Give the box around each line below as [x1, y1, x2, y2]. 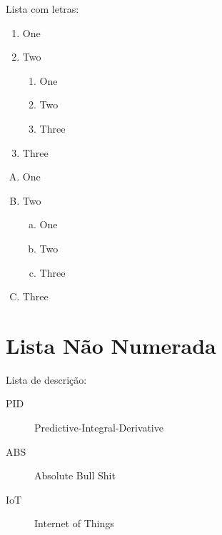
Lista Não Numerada [6, 330, 216, 360]
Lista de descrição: [6, 372, 87, 387]
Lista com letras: [6, 1, 79, 16]
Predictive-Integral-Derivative [34, 420, 163, 435]
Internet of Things [34, 516, 114, 531]
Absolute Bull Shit [34, 468, 116, 483]
